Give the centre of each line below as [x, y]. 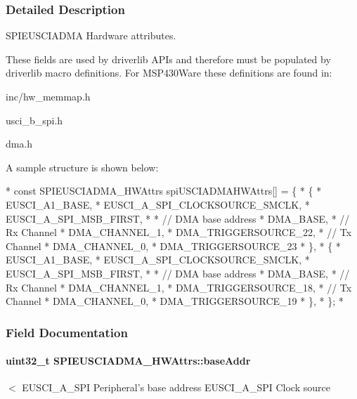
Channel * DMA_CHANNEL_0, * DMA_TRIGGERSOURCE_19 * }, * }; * [175, 301]
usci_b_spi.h [34, 120]
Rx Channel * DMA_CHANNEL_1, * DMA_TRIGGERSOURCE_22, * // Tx [179, 232]
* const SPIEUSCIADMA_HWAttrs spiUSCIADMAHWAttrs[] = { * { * [164, 191]
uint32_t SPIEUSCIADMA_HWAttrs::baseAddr [128, 361]
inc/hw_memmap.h [48, 96]
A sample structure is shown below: [82, 167]
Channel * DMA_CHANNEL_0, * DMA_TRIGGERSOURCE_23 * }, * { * [173, 246]
